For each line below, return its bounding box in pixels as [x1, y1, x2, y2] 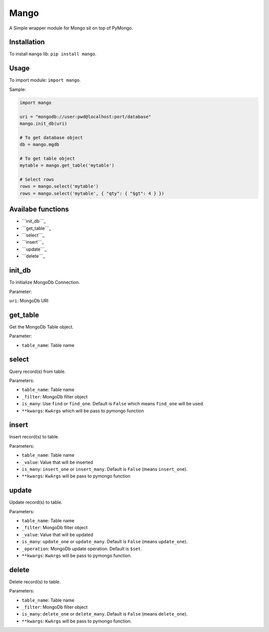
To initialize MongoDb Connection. [9, 280, 80, 286]
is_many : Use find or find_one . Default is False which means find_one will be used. [21, 401, 204, 407]
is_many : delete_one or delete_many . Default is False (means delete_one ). [21, 611, 188, 617]
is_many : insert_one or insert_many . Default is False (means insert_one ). [21, 466, 188, 472]
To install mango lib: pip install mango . [9, 51, 97, 57]
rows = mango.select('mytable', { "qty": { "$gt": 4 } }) [19, 190, 164, 196]
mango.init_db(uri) [19, 120, 67, 126]
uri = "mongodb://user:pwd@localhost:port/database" [19, 114, 151, 119]
